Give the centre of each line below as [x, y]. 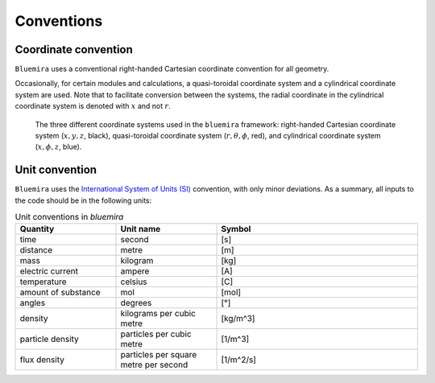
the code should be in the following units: [83, 200]
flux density [42, 360]
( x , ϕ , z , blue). [58, 147]
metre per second [154, 364]
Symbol [236, 229]
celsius [134, 282]
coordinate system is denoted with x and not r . [93, 106]
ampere [135, 271]
